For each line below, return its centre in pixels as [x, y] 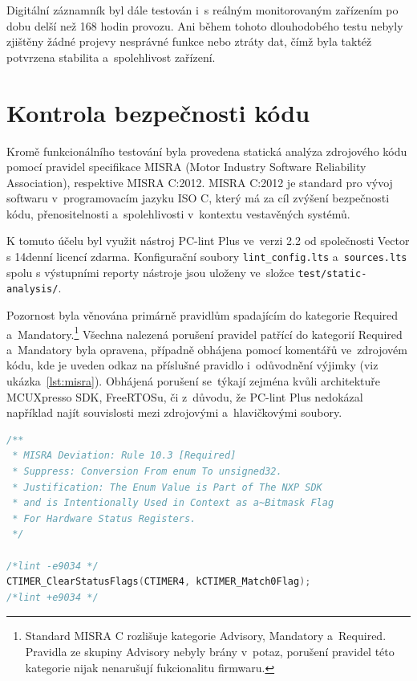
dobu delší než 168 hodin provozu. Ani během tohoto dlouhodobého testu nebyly [205, 25]
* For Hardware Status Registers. [104, 518]
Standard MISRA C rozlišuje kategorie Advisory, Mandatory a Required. [206, 636]
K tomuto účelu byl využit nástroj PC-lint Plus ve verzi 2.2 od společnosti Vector [208, 241]
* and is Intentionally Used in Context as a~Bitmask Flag [173, 503]
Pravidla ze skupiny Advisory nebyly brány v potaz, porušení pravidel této [210, 651]
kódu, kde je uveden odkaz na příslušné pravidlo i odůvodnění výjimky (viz [192, 365]
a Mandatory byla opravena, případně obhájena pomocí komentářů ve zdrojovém [207, 349]
